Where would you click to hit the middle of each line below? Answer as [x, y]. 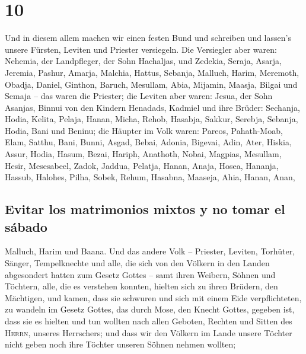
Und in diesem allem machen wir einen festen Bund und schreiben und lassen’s [148, 38]
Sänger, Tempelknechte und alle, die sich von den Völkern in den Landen [137, 263]
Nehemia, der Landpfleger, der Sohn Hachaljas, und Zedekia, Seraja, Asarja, [143, 61]
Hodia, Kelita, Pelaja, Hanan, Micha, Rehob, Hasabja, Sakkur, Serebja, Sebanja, [152, 119]
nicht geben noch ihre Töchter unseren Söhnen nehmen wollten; [120, 344]
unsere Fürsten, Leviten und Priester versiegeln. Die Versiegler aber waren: [141, 49]
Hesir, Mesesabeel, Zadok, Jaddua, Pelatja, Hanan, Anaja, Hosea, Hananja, [142, 165]
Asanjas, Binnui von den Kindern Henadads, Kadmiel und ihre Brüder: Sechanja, [152, 107]
